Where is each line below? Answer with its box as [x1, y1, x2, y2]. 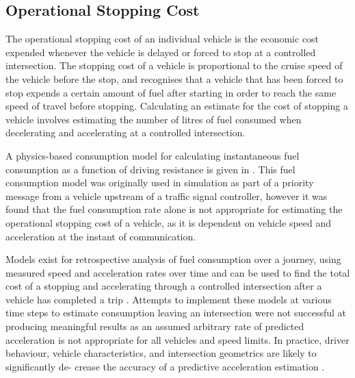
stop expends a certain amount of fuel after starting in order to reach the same [5, 85, 337, 99]
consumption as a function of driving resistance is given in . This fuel [5, 162, 295, 176]
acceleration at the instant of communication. [5, 229, 196, 243]
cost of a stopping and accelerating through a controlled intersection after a [5, 279, 322, 293]
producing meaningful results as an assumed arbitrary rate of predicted [5, 319, 304, 333]
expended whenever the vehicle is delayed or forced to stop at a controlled [5, 45, 316, 59]
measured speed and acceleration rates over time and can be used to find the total [5, 265, 350, 279]
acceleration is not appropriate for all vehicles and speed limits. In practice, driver [5, 332, 350, 346]
